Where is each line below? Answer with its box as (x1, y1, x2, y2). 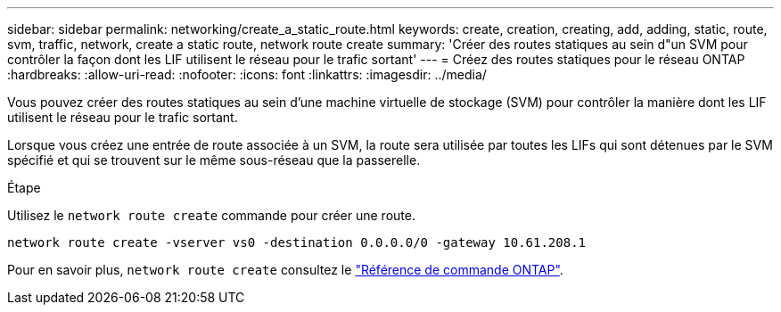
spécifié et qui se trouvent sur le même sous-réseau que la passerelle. (7, 152, 421, 168)
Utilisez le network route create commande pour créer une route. (7, 208, 415, 223)
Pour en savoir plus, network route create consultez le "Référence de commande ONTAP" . (7, 262, 563, 277)
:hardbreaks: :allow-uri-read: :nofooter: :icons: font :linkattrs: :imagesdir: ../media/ (7, 67, 487, 82)
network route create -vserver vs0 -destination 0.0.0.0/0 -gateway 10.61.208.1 (7, 235, 587, 250)
